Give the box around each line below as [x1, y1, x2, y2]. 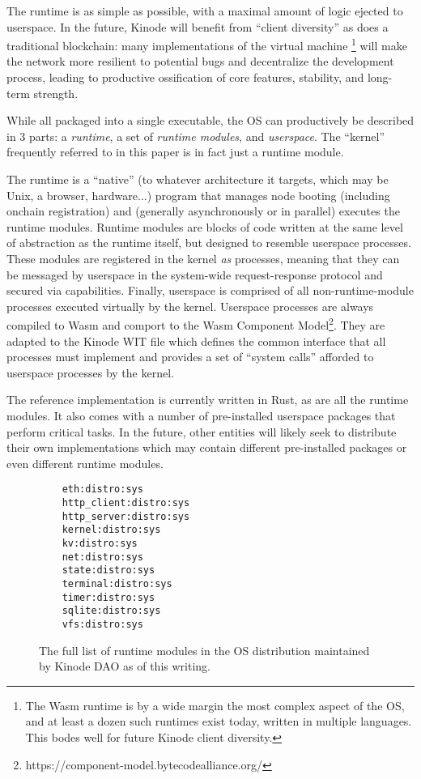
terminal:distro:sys [62, 577, 172, 590]
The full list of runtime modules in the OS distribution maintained [39, 641, 370, 658]
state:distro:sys [62, 564, 155, 577]
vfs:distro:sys [62, 618, 143, 630]
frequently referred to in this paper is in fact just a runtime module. [6, 143, 344, 160]
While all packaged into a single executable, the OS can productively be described [6, 112, 415, 129]
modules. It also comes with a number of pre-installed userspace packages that [6, 407, 396, 424]
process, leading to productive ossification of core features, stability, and [6, 69, 364, 86]
